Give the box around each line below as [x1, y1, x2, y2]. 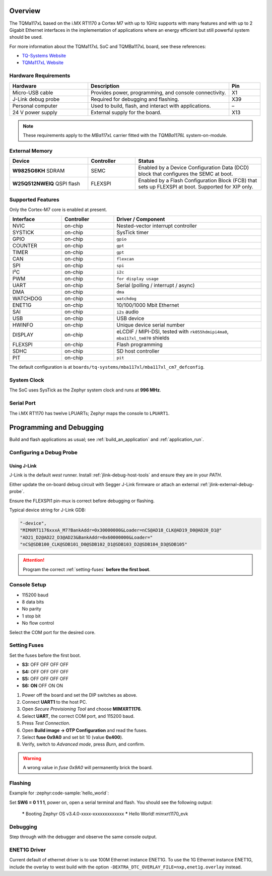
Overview [9, 7, 41, 15]
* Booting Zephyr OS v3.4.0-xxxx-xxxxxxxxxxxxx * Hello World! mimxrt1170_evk [22, 811, 188, 817]
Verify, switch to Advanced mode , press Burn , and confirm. [22, 741, 145, 748]
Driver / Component [116, 216, 165, 223]
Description [91, 82, 119, 89]
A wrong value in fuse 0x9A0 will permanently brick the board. [23, 765, 153, 771]
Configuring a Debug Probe [9, 449, 78, 456]
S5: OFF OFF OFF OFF [22, 676, 69, 682]
